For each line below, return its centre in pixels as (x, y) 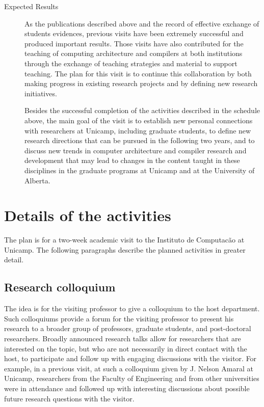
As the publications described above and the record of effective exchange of (142, 23)
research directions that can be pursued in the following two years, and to (140, 140)
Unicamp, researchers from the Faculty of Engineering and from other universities (132, 378)
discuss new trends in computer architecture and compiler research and (136, 150)
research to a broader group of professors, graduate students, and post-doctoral (128, 328)
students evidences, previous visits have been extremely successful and (134, 33)
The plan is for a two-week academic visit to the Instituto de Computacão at (124, 240)
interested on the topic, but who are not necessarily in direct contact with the (126, 348)
